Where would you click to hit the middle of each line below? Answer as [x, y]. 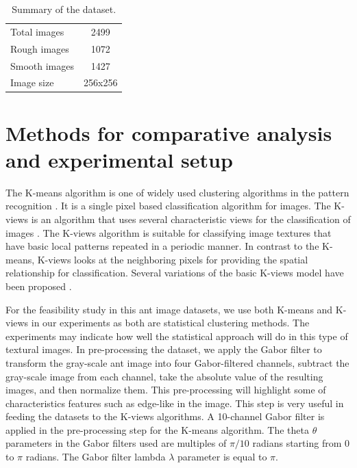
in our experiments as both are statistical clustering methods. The [170, 323]
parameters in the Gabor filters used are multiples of [116, 443]
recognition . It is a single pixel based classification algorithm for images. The [168, 206]
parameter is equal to [222, 457]
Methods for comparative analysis [169, 132]
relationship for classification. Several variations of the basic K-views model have [175, 273]
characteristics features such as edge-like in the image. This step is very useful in [175, 403]
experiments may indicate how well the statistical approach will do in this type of [177, 336]
